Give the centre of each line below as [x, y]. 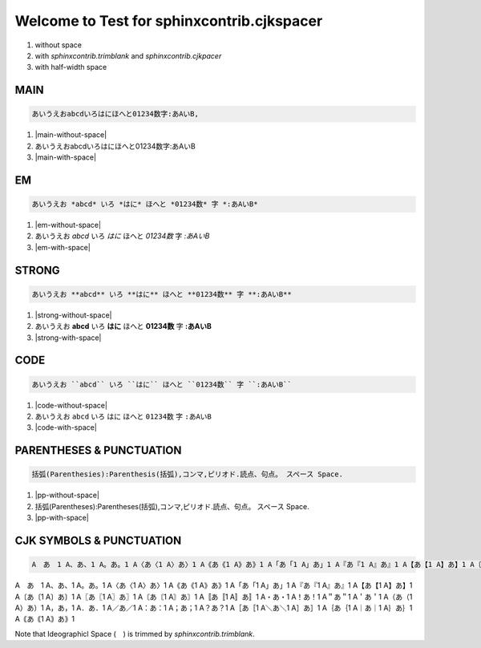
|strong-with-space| [68, 338]
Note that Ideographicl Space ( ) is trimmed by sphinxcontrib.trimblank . [135, 634]
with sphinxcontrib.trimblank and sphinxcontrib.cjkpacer [128, 55]
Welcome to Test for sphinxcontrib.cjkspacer [169, 21]
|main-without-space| [71, 135]
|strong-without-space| [73, 315]
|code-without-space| [71, 405]
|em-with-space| [63, 247]
